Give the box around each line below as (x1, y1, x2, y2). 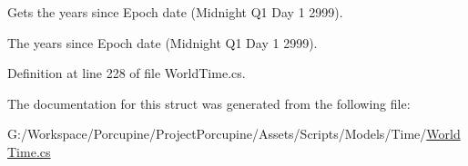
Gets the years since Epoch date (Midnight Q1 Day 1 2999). (7, 3, 343, 21)
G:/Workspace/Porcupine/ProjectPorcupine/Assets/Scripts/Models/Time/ (7, 124, 427, 143)
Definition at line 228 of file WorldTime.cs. (7, 63, 246, 83)
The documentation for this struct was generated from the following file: (7, 93, 411, 112)
